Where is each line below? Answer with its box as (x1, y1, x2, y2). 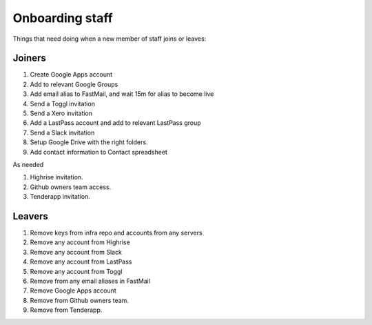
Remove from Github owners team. (30, 296, 129, 304)
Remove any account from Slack (30, 248, 122, 256)
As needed (12, 160, 44, 168)
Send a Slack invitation (30, 128, 95, 137)
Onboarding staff (12, 10, 113, 26)
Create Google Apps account (30, 70, 113, 79)
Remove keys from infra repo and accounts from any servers (30, 228, 203, 237)
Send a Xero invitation (30, 109, 93, 117)
